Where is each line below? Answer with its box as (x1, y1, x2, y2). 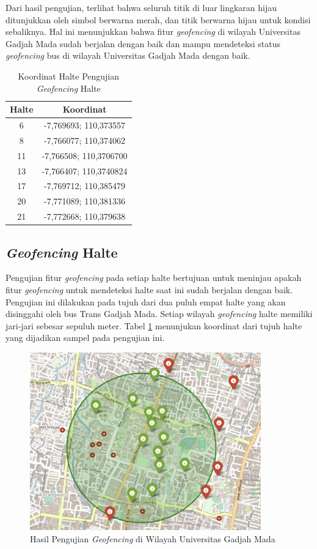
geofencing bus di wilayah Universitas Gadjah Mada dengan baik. (5, 49, 250, 62)
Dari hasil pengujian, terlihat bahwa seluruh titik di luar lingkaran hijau (5, 1, 277, 13)
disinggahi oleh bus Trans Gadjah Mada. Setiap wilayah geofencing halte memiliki (5, 307, 313, 320)
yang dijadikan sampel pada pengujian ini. (5, 331, 165, 344)
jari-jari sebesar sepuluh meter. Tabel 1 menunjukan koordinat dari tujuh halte (5, 319, 302, 332)
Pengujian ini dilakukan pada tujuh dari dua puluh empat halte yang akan (5, 295, 286, 308)
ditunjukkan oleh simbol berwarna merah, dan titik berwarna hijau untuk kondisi (5, 13, 311, 26)
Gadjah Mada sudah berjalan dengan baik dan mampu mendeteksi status (5, 37, 281, 50)
